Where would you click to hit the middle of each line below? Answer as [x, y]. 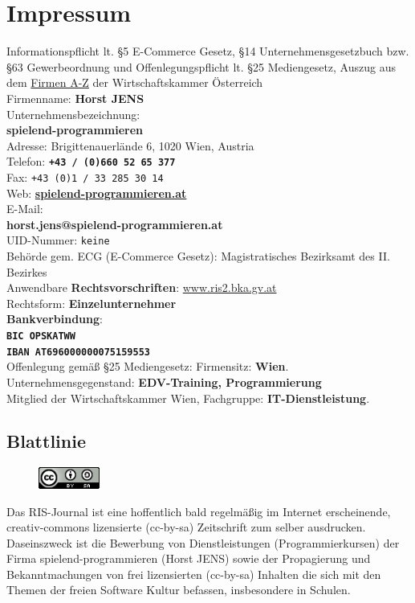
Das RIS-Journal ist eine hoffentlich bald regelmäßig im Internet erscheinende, [199, 511]
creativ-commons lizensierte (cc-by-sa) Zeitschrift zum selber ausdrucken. [186, 527]
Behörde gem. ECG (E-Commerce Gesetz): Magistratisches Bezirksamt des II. [198, 256]
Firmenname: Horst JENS [75, 98]
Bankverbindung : [55, 319]
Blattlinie [46, 441]
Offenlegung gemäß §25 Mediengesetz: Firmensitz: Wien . [148, 366]
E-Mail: [25, 209]
